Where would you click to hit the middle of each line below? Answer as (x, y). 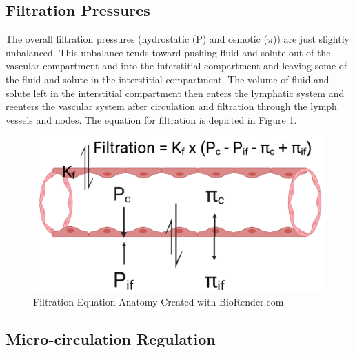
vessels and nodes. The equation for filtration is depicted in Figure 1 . (151, 119)
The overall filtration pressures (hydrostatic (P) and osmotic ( (136, 39)
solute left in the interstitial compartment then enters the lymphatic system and (175, 93)
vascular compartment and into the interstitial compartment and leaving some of (176, 66)
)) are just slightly (311, 39)
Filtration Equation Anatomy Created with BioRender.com (159, 302)
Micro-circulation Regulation (111, 339)
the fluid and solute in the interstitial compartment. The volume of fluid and (168, 79)
